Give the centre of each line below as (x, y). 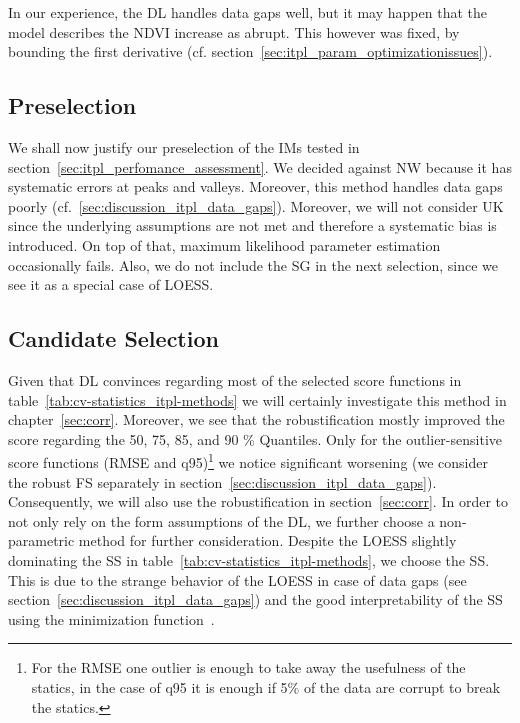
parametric (41, 540)
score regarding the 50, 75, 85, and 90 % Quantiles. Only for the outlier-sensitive (255, 438)
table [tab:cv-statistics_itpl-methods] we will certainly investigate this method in (257, 399)
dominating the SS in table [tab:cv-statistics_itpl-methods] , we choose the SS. (249, 559)
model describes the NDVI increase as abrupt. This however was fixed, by (234, 31)
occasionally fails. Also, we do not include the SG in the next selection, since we (253, 264)
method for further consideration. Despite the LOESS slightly (267, 540)
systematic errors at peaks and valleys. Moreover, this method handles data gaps (255, 186)
